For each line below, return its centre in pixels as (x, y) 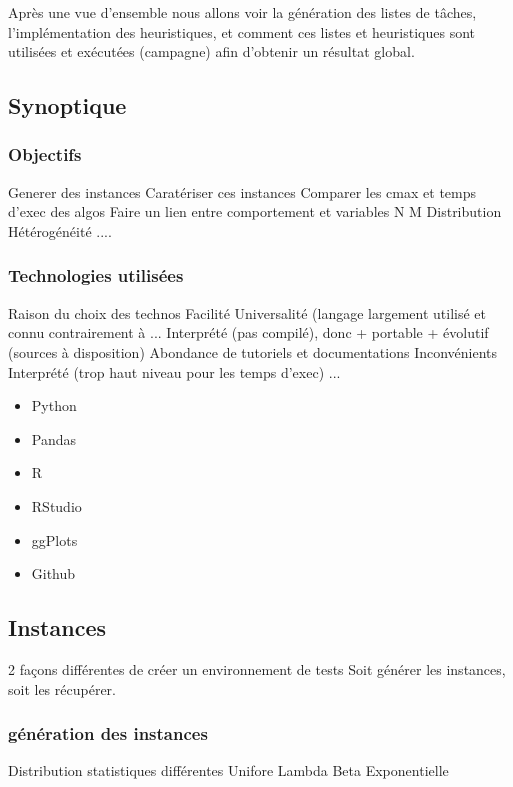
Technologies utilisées (96, 275)
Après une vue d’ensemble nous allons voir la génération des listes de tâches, (242, 12)
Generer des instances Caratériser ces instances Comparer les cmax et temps (242, 191)
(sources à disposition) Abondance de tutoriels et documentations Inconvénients (253, 351)
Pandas (54, 438)
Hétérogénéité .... (60, 230)
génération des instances (108, 733)
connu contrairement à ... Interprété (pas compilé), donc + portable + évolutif (248, 332)
